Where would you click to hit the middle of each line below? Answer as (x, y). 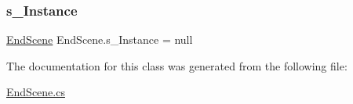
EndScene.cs (36, 92)
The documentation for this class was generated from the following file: (177, 65)
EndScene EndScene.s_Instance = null (100, 39)
